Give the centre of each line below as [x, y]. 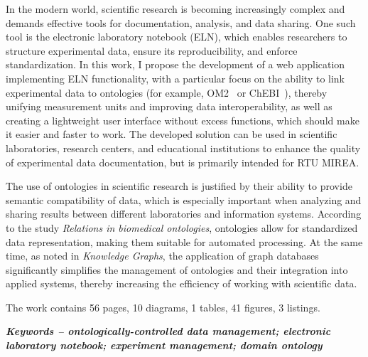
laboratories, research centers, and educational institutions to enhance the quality [183, 148]
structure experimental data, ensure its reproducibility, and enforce [152, 50]
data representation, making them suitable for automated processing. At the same [184, 241]
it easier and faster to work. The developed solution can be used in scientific [172, 134]
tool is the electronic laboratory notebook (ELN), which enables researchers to [177, 37]
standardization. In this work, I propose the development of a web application [175, 64]
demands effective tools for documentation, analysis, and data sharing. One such [181, 22]
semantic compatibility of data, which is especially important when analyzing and [184, 199]
